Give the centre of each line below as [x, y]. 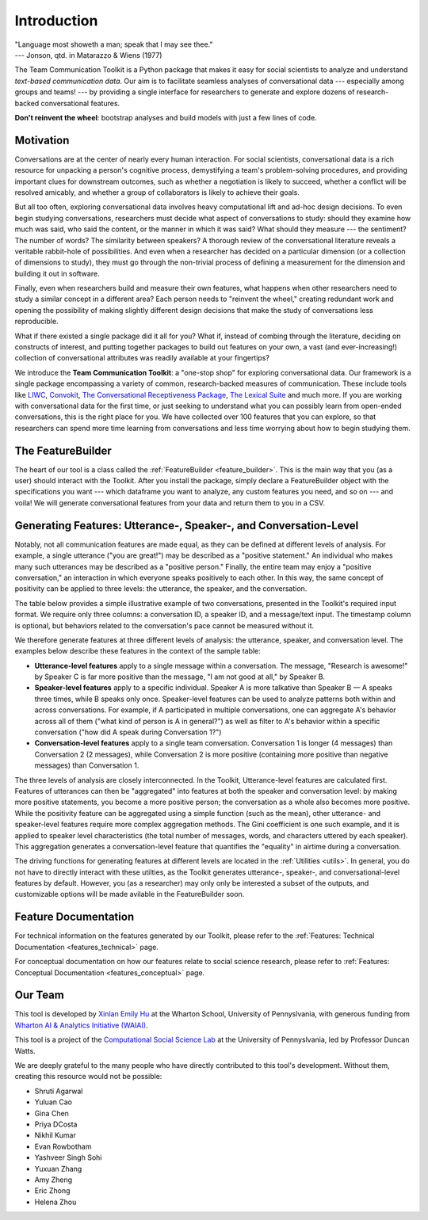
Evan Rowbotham [63, 1146]
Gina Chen [52, 1113]
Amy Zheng [53, 1180]
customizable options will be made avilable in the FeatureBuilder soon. [130, 894]
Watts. [25, 1050]
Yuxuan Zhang [58, 1169]
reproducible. [36, 322]
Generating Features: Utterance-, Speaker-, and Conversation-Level [187, 526]
